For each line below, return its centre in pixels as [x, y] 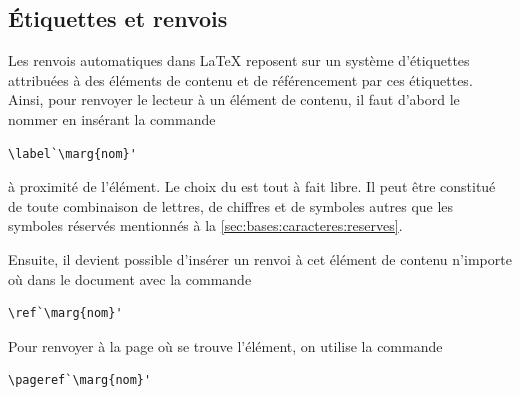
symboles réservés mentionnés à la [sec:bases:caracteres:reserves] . [205, 225]
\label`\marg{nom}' [72, 153]
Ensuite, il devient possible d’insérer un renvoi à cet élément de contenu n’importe [260, 258]
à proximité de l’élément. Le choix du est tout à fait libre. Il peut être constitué [252, 186]
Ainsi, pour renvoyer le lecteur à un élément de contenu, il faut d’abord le [234, 99]
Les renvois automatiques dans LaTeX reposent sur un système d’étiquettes [239, 60]
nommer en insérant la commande [112, 118]
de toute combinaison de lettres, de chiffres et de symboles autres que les [231, 205]
